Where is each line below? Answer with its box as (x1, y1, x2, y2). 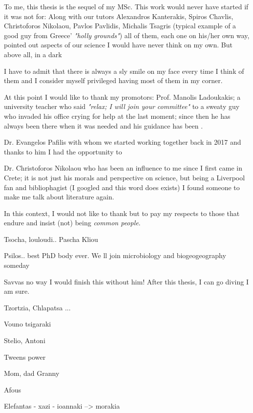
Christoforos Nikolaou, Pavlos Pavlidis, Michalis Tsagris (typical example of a (4, 21, 236, 31)
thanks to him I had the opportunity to (4, 146, 122, 156)
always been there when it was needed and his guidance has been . (4, 120, 203, 130)
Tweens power (4, 351, 46, 362)
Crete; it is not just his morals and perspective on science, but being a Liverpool (4, 172, 245, 182)
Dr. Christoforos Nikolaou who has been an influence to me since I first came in (4, 163, 242, 173)
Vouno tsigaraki (4, 319, 51, 329)
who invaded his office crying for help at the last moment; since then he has (4, 110, 231, 121)
